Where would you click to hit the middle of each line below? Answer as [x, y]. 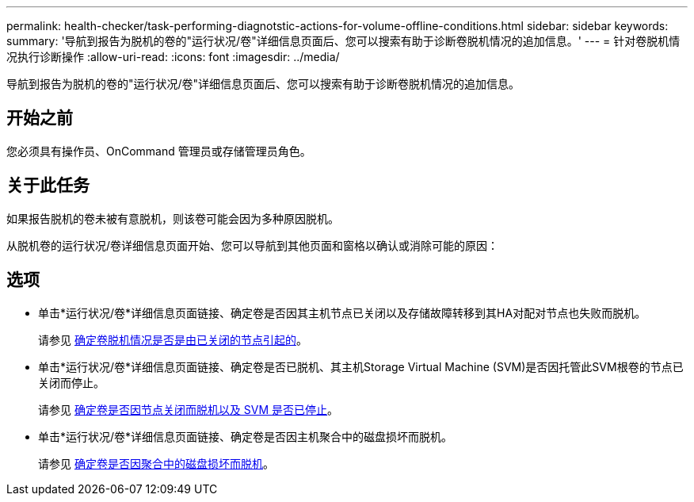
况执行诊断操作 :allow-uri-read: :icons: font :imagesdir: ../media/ [173, 57]
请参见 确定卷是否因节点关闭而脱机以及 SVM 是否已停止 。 [189, 409]
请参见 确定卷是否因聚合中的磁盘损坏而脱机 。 [156, 463]
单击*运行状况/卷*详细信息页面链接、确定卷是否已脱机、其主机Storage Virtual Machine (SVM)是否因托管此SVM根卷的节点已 [361, 366]
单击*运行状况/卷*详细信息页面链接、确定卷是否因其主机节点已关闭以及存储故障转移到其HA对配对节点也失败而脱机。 [342, 312]
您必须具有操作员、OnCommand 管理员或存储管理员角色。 [159, 151]
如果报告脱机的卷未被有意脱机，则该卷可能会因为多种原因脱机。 [173, 218]
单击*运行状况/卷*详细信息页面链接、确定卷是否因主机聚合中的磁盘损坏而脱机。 [246, 436]
